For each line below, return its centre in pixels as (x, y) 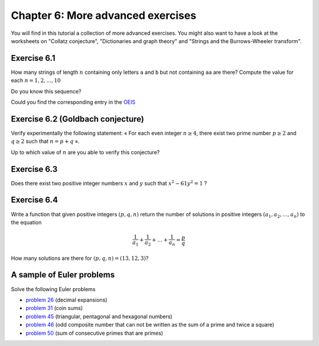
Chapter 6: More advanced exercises (104, 15)
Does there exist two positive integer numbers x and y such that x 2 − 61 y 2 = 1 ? (109, 183)
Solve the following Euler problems (53, 289)
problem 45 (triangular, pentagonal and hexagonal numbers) (99, 316)
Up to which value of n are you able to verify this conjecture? (85, 152)
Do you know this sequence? (46, 91)
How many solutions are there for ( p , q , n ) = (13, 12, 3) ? (80, 258)
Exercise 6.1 (33, 58)
